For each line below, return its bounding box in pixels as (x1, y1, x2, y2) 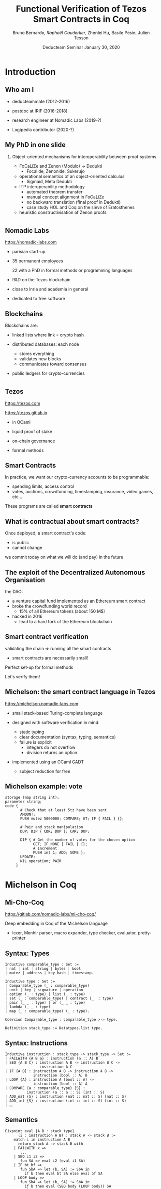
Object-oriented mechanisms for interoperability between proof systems (12, 154, 157, 160)
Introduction (5, 66, 56, 77)
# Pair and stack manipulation (20, 825, 83, 830)
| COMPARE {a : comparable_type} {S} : (5, 1086, 86, 1091)
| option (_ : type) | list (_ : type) (5, 992, 86, 997)
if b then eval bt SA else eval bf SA (24, 1171, 103, 1176)
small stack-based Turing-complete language (12, 710, 103, 716)
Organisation (5, 576, 45, 584)
